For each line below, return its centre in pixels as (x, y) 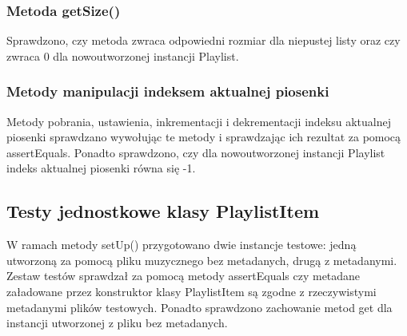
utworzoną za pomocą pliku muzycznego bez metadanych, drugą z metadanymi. (202, 260)
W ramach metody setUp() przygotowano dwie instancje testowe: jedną (182, 245)
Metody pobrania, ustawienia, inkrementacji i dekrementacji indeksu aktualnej (199, 121)
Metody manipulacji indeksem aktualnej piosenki (168, 91)
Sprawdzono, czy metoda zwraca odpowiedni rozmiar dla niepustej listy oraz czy (203, 40)
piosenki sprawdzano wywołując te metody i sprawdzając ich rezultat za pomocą (204, 137)
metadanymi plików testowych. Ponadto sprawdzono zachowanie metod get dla (200, 307)
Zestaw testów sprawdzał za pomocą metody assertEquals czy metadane (184, 276)
